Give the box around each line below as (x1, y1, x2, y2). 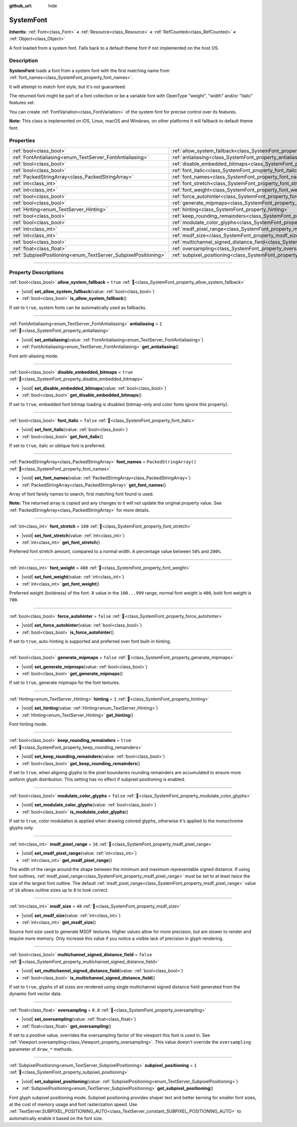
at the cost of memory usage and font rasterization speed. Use (9, 1102, 138, 1108)
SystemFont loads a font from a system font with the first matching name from (9, 67, 170, 73)
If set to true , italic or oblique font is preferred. (9, 443, 106, 449)
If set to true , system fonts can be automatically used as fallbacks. (9, 304, 147, 310)
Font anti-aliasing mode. (9, 353, 59, 359)
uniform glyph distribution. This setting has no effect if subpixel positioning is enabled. (9, 777, 186, 783)
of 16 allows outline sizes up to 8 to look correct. (9, 887, 109, 893)
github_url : (9, 3, 32, 8)
